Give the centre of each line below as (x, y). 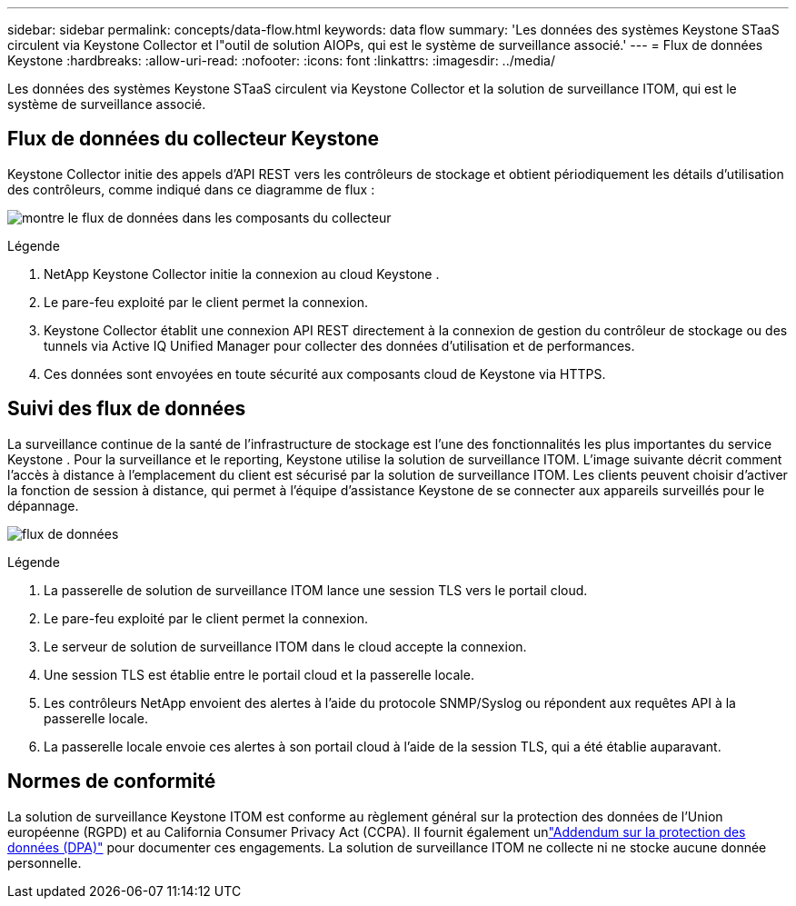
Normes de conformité (112, 782)
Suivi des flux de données (127, 409)
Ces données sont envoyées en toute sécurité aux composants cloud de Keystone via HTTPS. (325, 373)
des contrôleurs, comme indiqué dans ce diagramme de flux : (191, 189)
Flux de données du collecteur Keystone (194, 139)
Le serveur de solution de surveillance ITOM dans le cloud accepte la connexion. (285, 646)
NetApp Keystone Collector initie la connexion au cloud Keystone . (242, 274)
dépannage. (43, 505)
